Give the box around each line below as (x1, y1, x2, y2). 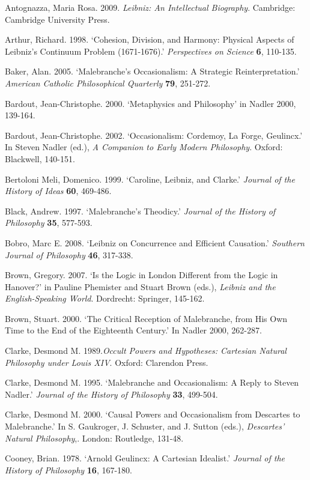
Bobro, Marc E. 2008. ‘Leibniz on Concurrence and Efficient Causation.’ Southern (5, 236, 305, 249)
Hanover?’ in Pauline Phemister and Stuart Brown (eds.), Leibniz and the (5, 280, 276, 293)
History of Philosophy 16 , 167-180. (5, 463, 132, 476)
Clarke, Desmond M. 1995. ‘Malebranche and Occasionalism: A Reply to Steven (5, 376, 299, 389)
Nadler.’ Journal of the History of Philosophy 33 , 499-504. (5, 387, 218, 400)
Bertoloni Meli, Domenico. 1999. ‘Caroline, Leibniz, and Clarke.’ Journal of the (5, 172, 295, 185)
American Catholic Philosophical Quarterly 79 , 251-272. (5, 76, 211, 89)
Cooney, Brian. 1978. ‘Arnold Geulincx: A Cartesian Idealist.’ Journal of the (5, 452, 285, 464)
